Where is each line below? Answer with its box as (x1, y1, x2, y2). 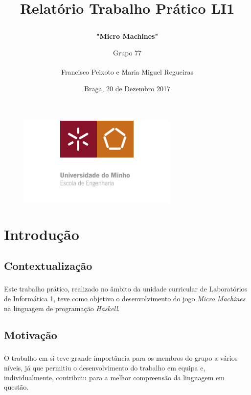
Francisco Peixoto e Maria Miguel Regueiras (61, 67, 193, 77)
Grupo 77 (113, 47, 142, 57)
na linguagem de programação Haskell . (4, 303, 120, 313)
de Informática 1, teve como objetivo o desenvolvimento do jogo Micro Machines (4, 293, 246, 304)
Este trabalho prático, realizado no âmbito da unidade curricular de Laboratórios (4, 284, 248, 294)
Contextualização (4, 258, 92, 273)
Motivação (4, 327, 57, 342)
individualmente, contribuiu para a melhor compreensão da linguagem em (4, 372, 225, 382)
